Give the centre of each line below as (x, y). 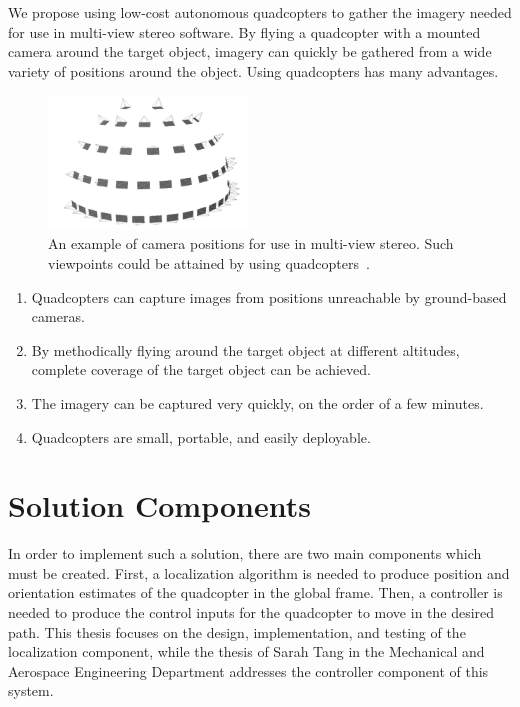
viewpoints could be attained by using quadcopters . (209, 262)
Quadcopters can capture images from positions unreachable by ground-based (269, 296)
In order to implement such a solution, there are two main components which (245, 553)
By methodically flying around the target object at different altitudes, (245, 349)
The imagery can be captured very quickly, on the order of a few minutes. (257, 402)
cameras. (58, 316)
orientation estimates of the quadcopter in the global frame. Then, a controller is (255, 592)
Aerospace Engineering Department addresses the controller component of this (248, 670)
